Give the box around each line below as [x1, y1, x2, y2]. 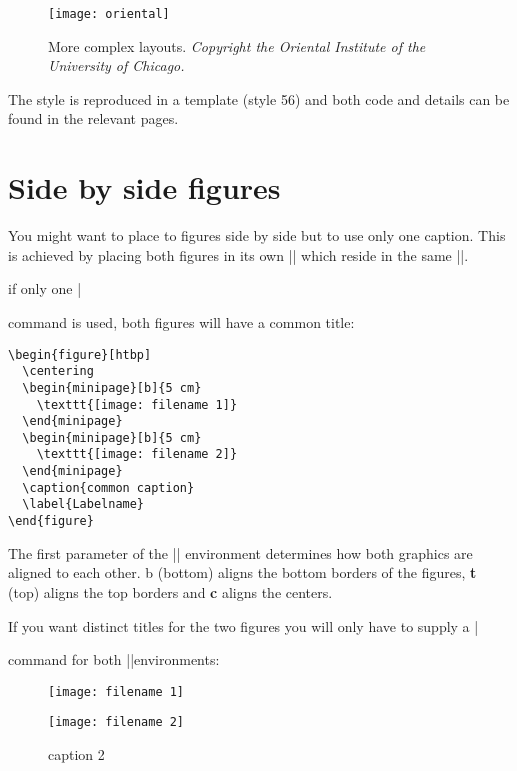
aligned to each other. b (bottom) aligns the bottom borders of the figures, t [8, 562, 477, 583]
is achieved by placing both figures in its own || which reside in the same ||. [8, 244, 469, 265]
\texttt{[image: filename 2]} [36, 447, 238, 462]
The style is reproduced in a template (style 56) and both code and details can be [8, 88, 510, 109]
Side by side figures [8, 167, 281, 208]
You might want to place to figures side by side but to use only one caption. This [8, 225, 506, 246]
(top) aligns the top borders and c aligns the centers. [8, 581, 333, 602]
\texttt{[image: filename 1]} [36, 397, 238, 412]
